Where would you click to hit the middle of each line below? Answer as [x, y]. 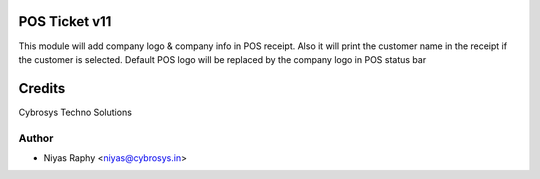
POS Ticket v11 [65, 21]
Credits [42, 88]
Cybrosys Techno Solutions [75, 112]
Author [36, 138]
